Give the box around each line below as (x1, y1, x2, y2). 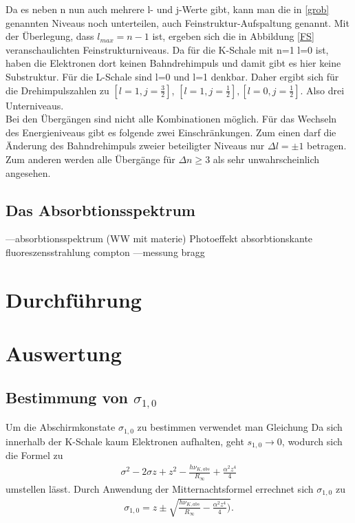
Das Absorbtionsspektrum (6, 199, 195, 220)
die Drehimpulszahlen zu (6, 83, 109, 97)
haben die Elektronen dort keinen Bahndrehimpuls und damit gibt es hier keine (6, 56, 341, 70)
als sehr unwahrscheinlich (213, 151, 320, 166)
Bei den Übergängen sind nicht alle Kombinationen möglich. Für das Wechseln (6, 111, 337, 126)
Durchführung (6, 285, 142, 313)
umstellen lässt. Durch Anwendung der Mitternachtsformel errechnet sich (6, 481, 314, 495)
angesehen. (6, 165, 51, 180)
